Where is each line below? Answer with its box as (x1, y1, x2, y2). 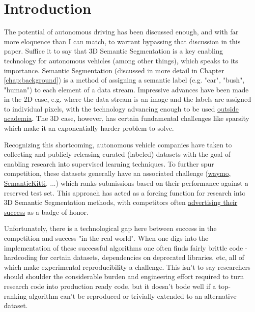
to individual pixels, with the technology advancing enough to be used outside (4, 103, 239, 113)
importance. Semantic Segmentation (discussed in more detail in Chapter (4, 65, 224, 75)
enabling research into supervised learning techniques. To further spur (4, 158, 214, 169)
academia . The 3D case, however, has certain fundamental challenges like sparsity (4, 113, 250, 123)
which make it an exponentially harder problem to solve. (4, 123, 174, 133)
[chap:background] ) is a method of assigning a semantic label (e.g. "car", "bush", (4, 75, 245, 85)
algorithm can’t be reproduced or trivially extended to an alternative (29, 290, 237, 301)
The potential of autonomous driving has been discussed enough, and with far (4, 27, 239, 37)
